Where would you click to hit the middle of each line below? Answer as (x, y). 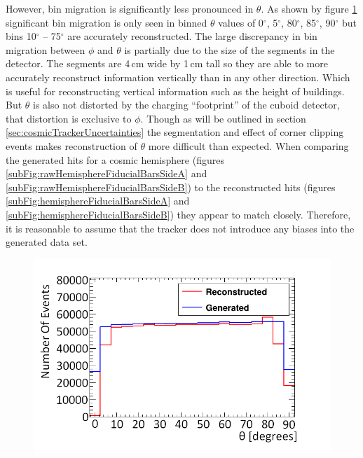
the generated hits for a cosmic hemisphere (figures (115, 159)
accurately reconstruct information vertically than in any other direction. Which (178, 77)
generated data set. (47, 242)
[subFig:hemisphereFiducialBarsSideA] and (98, 201)
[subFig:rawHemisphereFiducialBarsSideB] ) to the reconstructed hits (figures (171, 187)
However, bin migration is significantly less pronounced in (130, 8)
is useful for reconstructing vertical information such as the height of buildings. (175, 91)
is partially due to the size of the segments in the (230, 49)
